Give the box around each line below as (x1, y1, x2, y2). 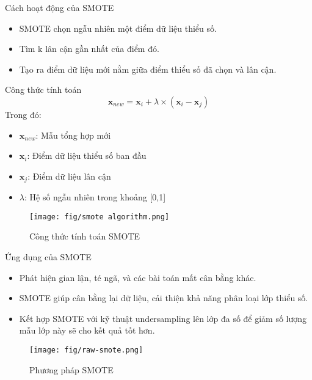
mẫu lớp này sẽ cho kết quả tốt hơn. (19, 324, 155, 337)
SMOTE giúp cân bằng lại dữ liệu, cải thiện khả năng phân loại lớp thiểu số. (19, 291, 308, 304)
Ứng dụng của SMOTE (5, 250, 92, 263)
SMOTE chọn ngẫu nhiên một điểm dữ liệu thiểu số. (19, 21, 217, 34)
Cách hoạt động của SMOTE (5, 1, 114, 13)
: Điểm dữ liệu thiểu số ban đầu (27, 149, 147, 162)
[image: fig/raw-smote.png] (29, 346, 143, 355)
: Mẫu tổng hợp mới (35, 128, 111, 141)
